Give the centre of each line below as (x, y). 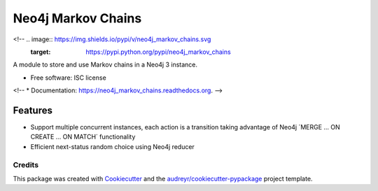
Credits (26, 164)
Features (33, 110)
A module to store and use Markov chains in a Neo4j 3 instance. (105, 65)
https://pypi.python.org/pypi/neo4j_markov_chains (158, 52)
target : (41, 52)
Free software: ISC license (68, 78)
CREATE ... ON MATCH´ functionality (83, 137)
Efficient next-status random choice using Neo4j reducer (113, 146)
